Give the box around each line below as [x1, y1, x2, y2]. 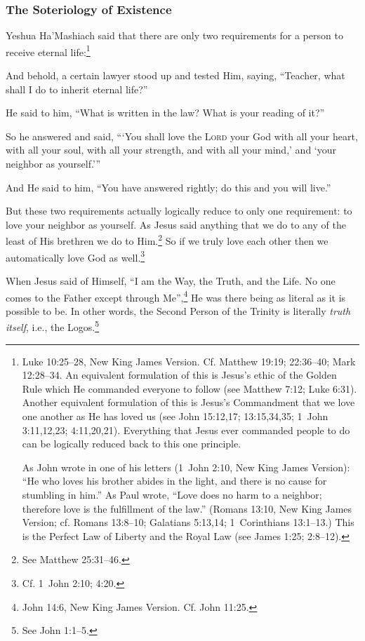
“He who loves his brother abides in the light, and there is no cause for [22, 473, 327, 488]
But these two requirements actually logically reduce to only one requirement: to [6, 203, 352, 218]
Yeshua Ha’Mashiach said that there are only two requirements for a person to [6, 28, 343, 43]
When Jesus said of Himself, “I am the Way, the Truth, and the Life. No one [6, 273, 336, 288]
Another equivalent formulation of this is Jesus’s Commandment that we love [22, 395, 355, 410]
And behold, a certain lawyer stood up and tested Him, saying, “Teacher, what [6, 68, 345, 83]
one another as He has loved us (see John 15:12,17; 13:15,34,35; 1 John [22, 408, 328, 423]
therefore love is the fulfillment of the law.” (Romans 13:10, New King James [22, 501, 352, 515]
